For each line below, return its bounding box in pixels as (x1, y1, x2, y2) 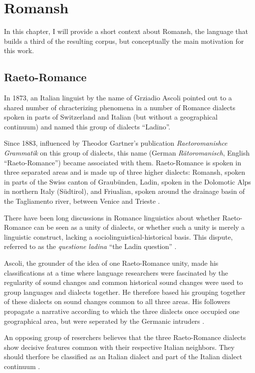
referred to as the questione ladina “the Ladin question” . (4, 241, 177, 251)
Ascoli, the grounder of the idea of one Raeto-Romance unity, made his (4, 258, 219, 268)
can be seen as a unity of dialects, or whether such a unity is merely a (33, 222, 245, 232)
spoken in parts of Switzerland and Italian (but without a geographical (4, 112, 218, 122)
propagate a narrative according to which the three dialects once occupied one (4, 306, 240, 316)
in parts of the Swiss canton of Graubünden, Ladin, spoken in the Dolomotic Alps (4, 176, 251, 186)
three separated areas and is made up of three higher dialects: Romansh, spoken (4, 167, 246, 177)
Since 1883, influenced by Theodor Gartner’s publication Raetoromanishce (4, 138, 227, 148)
